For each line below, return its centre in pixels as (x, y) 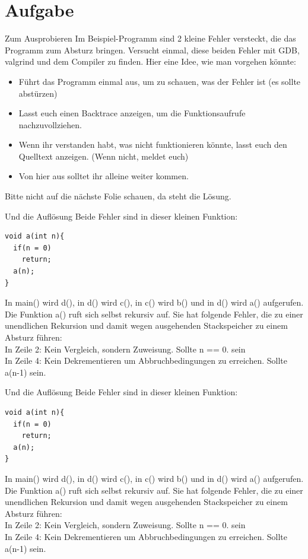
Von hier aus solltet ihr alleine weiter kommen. (104, 176)
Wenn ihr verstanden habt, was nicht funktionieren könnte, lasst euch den (153, 144)
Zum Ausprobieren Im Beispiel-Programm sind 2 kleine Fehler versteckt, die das (150, 38)
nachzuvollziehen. (50, 124)
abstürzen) (38, 93)
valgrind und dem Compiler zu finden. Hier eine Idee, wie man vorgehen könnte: (150, 61)
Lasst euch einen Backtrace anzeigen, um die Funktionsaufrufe (132, 113)
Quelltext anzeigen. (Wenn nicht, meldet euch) (104, 156)
